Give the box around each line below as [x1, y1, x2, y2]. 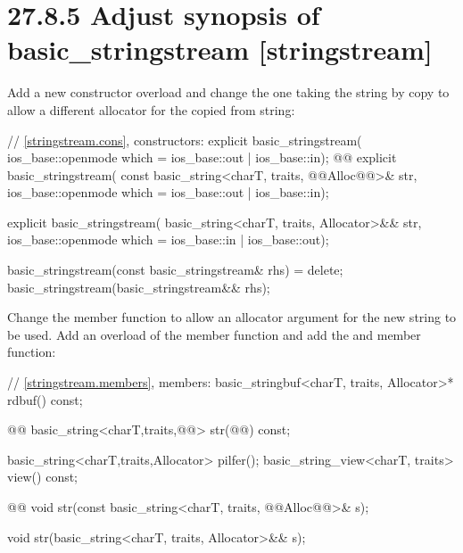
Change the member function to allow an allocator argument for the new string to [7, 308, 457, 326]
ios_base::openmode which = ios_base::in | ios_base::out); [7, 230, 329, 249]
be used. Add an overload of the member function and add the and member [7, 325, 421, 343]
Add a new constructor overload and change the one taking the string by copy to [7, 83, 450, 102]
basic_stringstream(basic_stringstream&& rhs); [7, 277, 270, 296]
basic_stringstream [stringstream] [7, 31, 433, 68]
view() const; [7, 467, 79, 486]
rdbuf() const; [7, 390, 83, 409]
